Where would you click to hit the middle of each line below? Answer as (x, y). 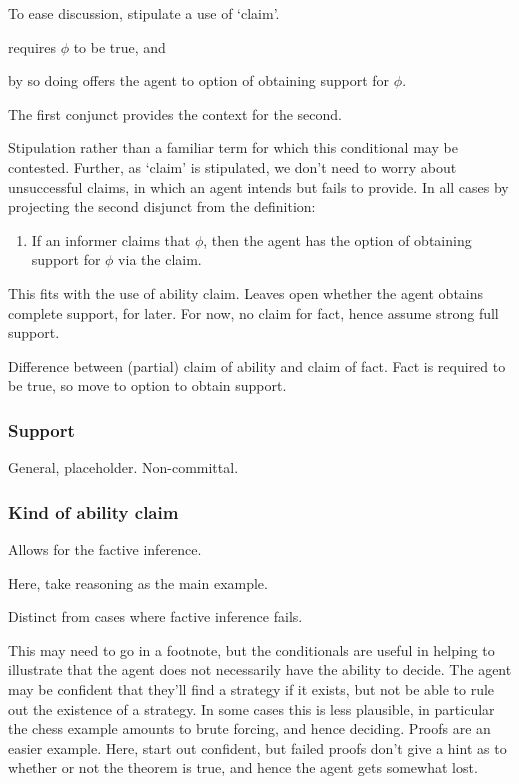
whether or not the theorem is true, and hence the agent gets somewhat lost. (243, 767)
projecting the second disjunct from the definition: (162, 206)
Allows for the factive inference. (105, 548)
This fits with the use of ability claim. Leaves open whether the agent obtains (246, 292)
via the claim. (160, 259)
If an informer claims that (111, 239)
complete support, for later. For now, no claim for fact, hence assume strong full (253, 312)
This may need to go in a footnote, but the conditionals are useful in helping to (251, 649)
